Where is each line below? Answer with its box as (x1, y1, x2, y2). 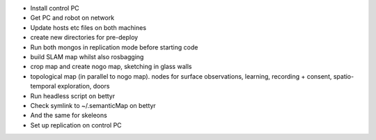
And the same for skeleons (30, 111, 107, 120)
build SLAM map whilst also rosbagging (30, 52, 144, 61)
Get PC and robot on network (30, 14, 115, 22)
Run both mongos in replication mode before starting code (30, 42, 198, 52)
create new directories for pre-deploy (30, 33, 139, 42)
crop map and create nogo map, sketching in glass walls (30, 63, 192, 71)
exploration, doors (57, 82, 110, 91)
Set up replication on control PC (30, 120, 122, 129)
